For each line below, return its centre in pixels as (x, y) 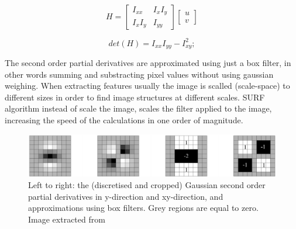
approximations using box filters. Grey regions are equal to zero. (143, 208)
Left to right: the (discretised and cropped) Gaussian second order (147, 184)
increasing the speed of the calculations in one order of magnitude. (124, 119)
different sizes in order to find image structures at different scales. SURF (135, 97)
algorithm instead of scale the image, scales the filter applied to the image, (138, 108)
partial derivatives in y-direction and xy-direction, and (126, 196)
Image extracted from (67, 219)
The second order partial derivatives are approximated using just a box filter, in (148, 62)
